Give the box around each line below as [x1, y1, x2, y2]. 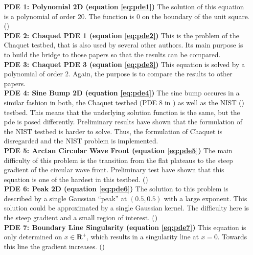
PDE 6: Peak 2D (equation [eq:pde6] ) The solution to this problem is [4, 184, 229, 194]
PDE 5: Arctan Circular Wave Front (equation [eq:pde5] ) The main [4, 145, 232, 155]
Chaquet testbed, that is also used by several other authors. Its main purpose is [4, 40, 243, 50]
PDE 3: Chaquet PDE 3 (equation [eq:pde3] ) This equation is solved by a [4, 59, 245, 69]
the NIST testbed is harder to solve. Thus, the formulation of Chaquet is [4, 126, 223, 136]
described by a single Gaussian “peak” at [4, 193, 127, 203]
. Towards [217, 232, 247, 242]
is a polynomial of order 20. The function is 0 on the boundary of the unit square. [4, 11, 250, 21]
